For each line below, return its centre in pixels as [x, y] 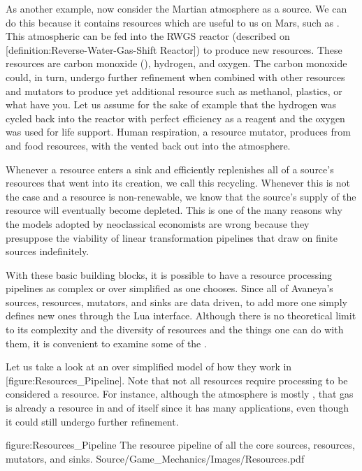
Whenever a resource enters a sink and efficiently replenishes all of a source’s [170, 169]
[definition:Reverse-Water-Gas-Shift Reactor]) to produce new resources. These [174, 49]
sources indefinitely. [48, 251]
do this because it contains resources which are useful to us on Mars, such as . [173, 22]
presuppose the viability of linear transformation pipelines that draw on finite [172, 237]
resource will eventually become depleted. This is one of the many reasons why [174, 210]
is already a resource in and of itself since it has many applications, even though [177, 408]
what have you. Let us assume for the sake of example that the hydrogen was [171, 104]
